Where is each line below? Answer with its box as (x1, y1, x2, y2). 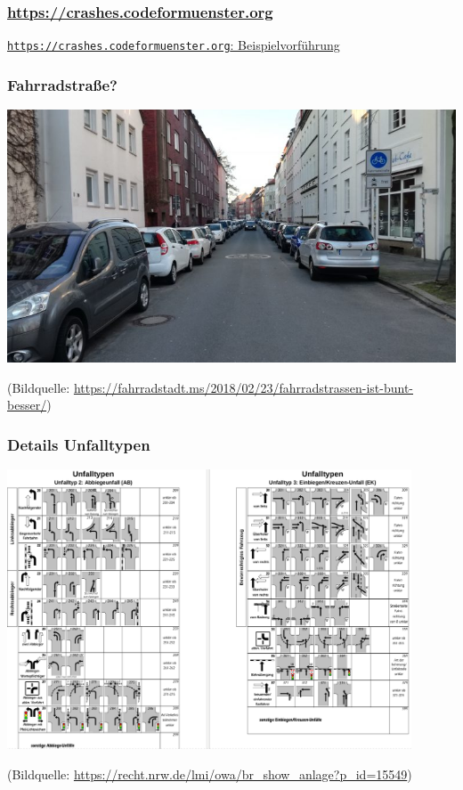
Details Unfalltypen (7, 433, 150, 455)
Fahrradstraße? (7, 73, 118, 95)
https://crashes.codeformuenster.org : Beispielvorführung (7, 36, 340, 54)
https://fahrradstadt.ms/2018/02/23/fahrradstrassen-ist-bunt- (73, 378, 413, 396)
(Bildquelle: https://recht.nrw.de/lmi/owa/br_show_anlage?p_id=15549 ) (7, 764, 412, 783)
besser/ (7, 395, 47, 414)
